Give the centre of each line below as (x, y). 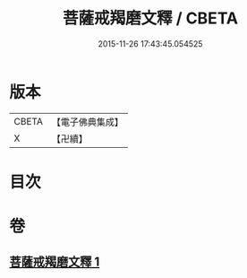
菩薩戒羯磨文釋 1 (55, 262)
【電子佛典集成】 (87, 122)
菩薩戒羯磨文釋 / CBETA (150, 18)
